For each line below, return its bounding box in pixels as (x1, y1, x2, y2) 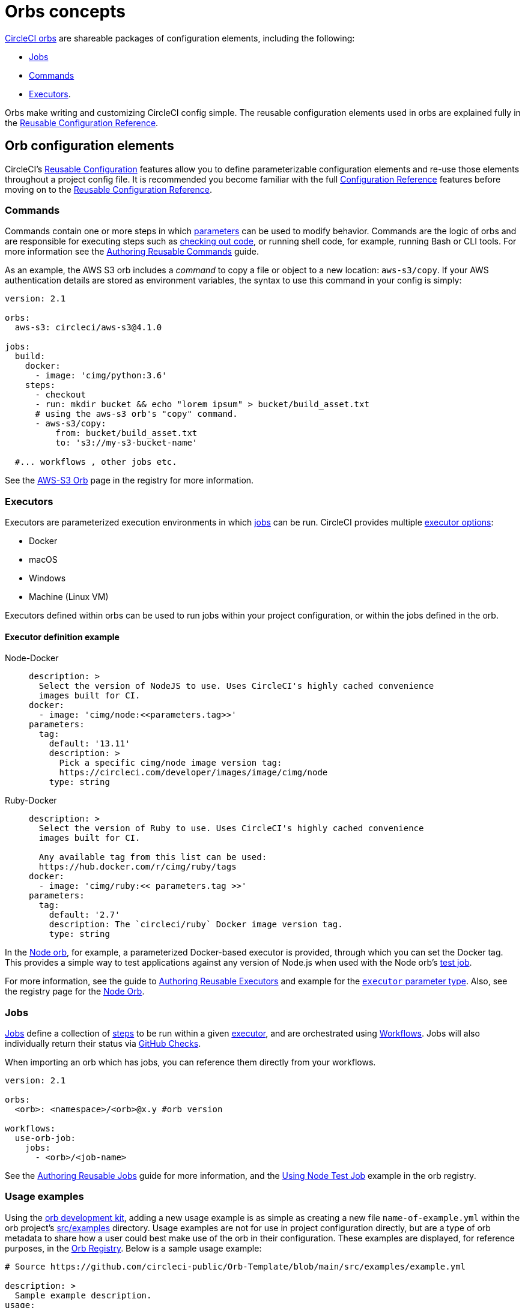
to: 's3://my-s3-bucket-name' (55, 438, 198, 448)
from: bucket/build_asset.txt (55, 428, 198, 438)
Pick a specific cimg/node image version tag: (59, 758, 282, 768)
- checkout (35, 390, 86, 400)
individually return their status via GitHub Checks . (5, 1038, 201, 1049)
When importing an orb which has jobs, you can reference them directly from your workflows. (5, 1057, 376, 1068)
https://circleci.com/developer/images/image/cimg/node (59, 768, 328, 778)
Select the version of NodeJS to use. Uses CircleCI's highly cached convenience (38, 681, 434, 691)
